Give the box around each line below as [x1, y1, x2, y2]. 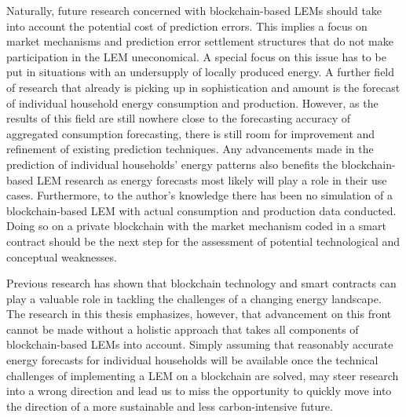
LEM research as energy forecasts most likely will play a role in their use [36, 171, 387, 188]
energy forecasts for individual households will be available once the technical [6, 352, 379, 368]
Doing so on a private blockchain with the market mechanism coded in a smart [6, 218, 386, 234]
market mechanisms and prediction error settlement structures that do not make [6, 33, 393, 49]
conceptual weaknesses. [6, 248, 117, 265]
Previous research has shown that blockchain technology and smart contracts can [6, 275, 397, 291]
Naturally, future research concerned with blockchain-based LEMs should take [6, 2, 382, 18]
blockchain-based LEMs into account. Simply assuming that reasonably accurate [6, 336, 393, 353]
